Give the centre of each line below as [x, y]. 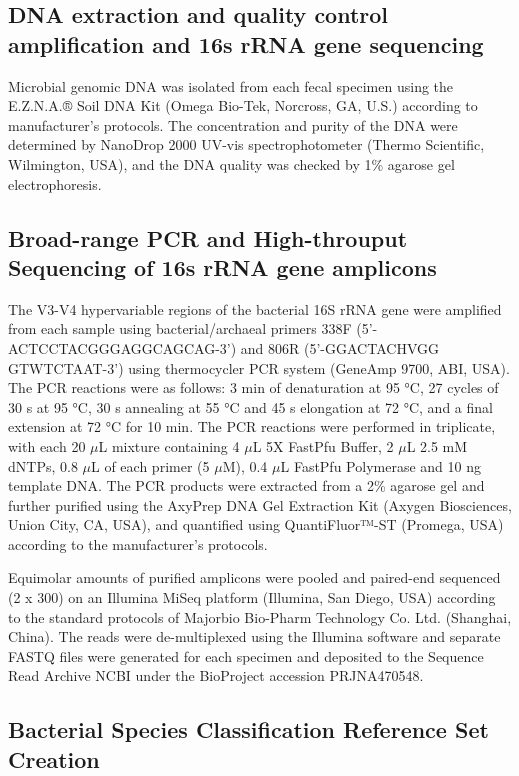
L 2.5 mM [437, 445]
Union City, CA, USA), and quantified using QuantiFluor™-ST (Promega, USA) [256, 524]
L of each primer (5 [150, 465]
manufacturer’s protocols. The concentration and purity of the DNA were [233, 124]
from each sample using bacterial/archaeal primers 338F [180, 328]
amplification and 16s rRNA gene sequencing [246, 43]
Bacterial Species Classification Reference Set [248, 729]
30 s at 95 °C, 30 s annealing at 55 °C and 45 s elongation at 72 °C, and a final [250, 406]
